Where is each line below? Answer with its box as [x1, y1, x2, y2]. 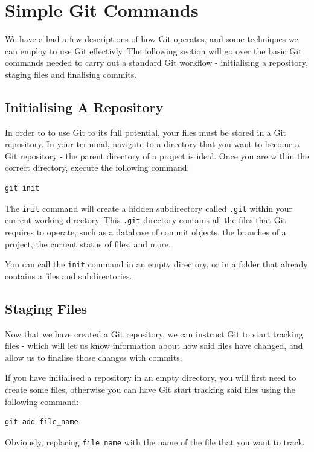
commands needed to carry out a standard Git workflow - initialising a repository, [5, 56, 308, 69]
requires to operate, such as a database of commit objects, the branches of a [5, 225, 286, 238]
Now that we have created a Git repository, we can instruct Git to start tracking [5, 327, 303, 340]
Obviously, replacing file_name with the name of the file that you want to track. [5, 435, 305, 448]
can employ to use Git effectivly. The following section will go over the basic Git [5, 44, 302, 57]
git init [5, 184, 40, 193]
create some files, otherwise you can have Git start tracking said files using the [5, 383, 296, 395]
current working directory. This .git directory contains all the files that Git [5, 214, 286, 226]
